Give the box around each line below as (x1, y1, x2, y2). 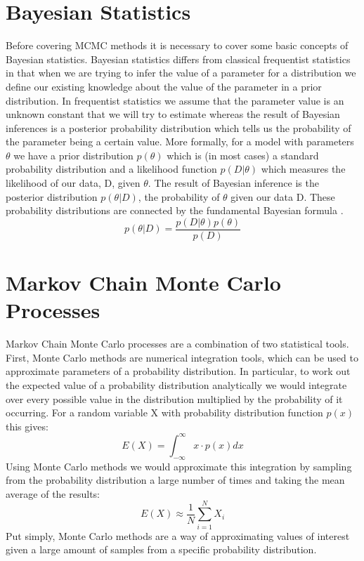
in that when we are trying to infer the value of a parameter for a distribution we (6, 65, 356, 80)
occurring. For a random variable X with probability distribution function (6, 405, 323, 420)
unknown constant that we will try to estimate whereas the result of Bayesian (6, 107, 340, 121)
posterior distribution (6, 189, 98, 204)
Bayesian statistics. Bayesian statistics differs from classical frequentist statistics (6, 51, 351, 66)
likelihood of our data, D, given (6, 176, 141, 190)
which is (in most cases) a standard (167, 147, 319, 162)
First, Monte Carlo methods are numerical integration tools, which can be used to (6, 350, 358, 364)
